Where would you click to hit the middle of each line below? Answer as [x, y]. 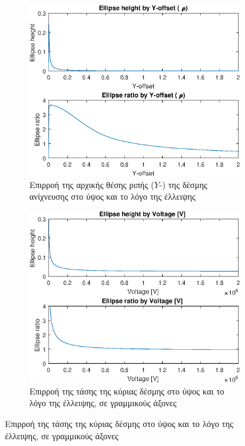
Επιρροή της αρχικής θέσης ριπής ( [92, 184]
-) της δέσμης [183, 184]
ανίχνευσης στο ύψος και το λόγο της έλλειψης [113, 196]
